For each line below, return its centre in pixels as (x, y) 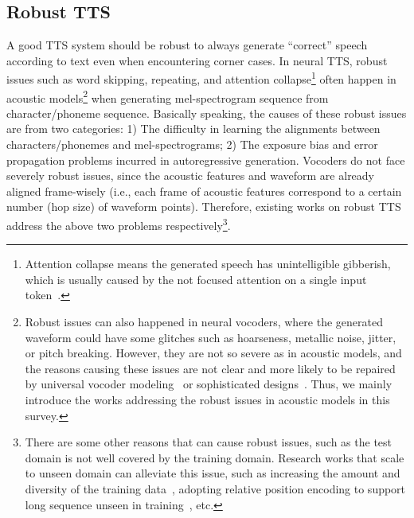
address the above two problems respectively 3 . (119, 224)
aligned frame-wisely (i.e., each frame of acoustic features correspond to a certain (204, 191)
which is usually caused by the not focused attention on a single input (196, 279)
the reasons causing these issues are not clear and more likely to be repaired (210, 368)
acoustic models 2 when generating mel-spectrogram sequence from (168, 96)
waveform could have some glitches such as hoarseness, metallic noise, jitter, (211, 337)
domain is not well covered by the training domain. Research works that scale (215, 457)
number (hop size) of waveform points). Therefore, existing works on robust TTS (204, 206)
